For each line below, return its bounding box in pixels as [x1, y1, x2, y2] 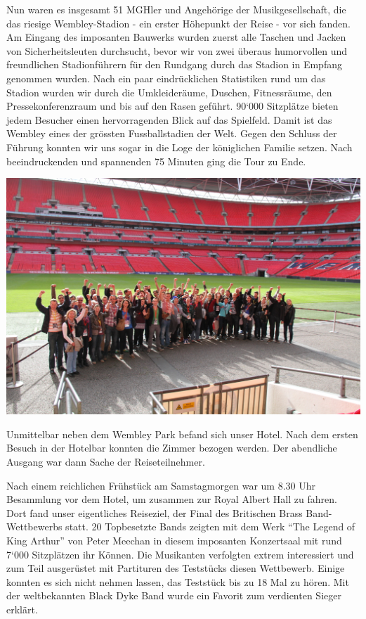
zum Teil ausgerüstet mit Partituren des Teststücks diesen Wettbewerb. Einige [6, 561, 345, 575]
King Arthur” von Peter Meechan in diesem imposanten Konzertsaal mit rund [6, 533, 342, 548]
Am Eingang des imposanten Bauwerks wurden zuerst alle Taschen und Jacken [6, 30, 346, 44]
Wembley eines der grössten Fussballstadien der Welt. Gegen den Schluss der [6, 126, 337, 141]
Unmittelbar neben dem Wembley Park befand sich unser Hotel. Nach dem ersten [6, 426, 358, 441]
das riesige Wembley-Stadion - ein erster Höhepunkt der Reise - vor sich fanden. [6, 15, 351, 30]
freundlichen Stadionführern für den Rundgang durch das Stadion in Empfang [6, 57, 342, 72]
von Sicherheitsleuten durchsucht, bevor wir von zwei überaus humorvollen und [6, 43, 348, 58]
